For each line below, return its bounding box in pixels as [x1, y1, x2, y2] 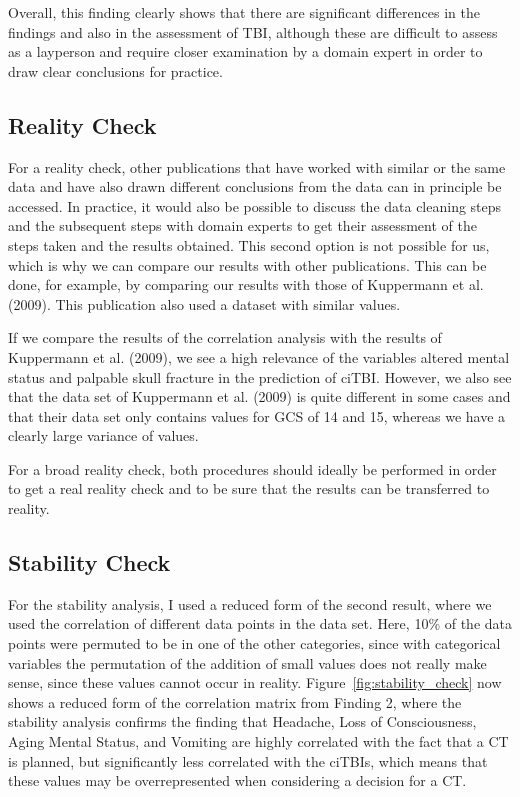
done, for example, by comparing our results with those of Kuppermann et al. [8, 274, 484, 295]
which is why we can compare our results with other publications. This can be [8, 254, 487, 275]
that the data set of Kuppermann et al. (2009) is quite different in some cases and [8, 386, 511, 407]
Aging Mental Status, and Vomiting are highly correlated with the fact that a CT [8, 731, 509, 752]
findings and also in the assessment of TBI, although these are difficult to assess [8, 21, 498, 42]
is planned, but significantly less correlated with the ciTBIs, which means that [8, 750, 488, 771]
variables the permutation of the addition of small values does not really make [8, 652, 487, 673]
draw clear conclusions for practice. [8, 60, 223, 81]
